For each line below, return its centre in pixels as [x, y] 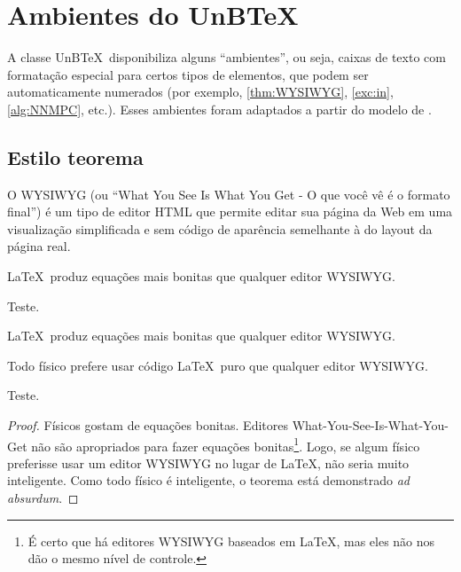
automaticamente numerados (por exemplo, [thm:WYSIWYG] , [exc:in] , [200, 92]
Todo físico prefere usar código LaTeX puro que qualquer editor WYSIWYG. [218, 365]
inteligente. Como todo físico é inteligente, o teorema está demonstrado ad [209, 480]
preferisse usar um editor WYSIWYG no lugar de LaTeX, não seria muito [208, 462]
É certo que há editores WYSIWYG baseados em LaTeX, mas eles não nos [231, 541]
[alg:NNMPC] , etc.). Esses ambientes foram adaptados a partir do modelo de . [219, 109]
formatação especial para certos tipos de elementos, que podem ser [188, 74]
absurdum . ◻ [43, 498]
